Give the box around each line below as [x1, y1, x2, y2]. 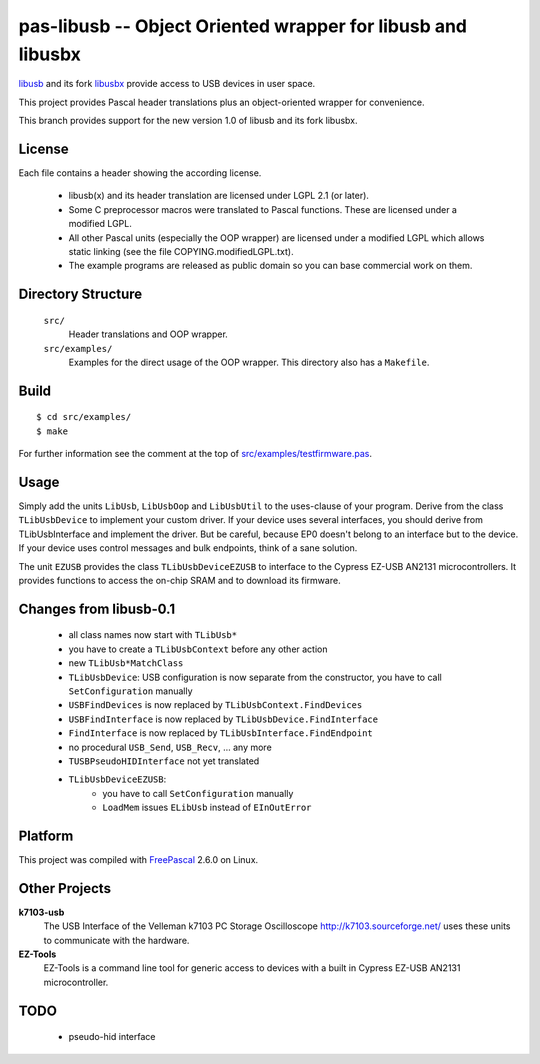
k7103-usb [18, 906, 65, 918]
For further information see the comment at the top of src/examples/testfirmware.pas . [18, 448, 372, 460]
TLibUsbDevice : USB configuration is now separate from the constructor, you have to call [68, 671, 442, 683]
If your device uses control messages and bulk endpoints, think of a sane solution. [18, 542, 358, 554]
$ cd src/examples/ [36, 411, 132, 423]
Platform [18, 827, 74, 844]
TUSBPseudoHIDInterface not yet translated [68, 755, 260, 767]
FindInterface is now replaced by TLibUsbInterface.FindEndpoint [68, 727, 374, 739]
